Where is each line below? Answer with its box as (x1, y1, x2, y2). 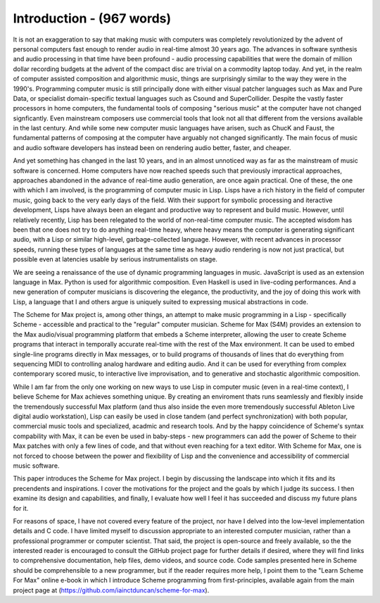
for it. (13, 504, 29, 512)
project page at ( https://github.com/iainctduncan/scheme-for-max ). (13, 585, 210, 595)
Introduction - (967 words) (13, 11, 172, 26)
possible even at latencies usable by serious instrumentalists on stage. (13, 255, 218, 263)
